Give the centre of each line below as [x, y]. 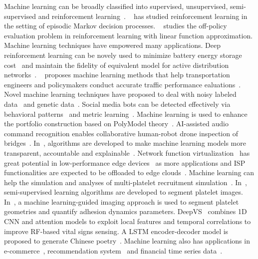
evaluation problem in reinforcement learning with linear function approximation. [129, 35]
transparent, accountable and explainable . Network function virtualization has [127, 152]
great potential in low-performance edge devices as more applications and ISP [125, 162]
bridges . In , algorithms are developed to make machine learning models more [125, 143]
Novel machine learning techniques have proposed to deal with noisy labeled [120, 94]
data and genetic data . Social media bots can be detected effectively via [117, 104]
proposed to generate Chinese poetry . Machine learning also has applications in [127, 241]
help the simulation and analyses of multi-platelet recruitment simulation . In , [126, 182]
